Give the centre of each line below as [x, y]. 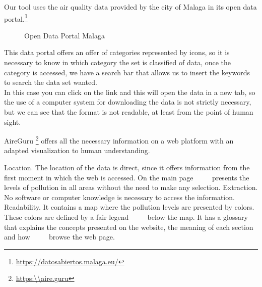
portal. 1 [16, 18]
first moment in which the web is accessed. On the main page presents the [127, 177]
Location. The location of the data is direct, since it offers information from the [127, 168]
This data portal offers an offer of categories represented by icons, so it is [117, 52]
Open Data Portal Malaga [64, 35]
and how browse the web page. [59, 237]
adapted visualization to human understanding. [77, 150]
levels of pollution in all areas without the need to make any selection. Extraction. [131, 187]
